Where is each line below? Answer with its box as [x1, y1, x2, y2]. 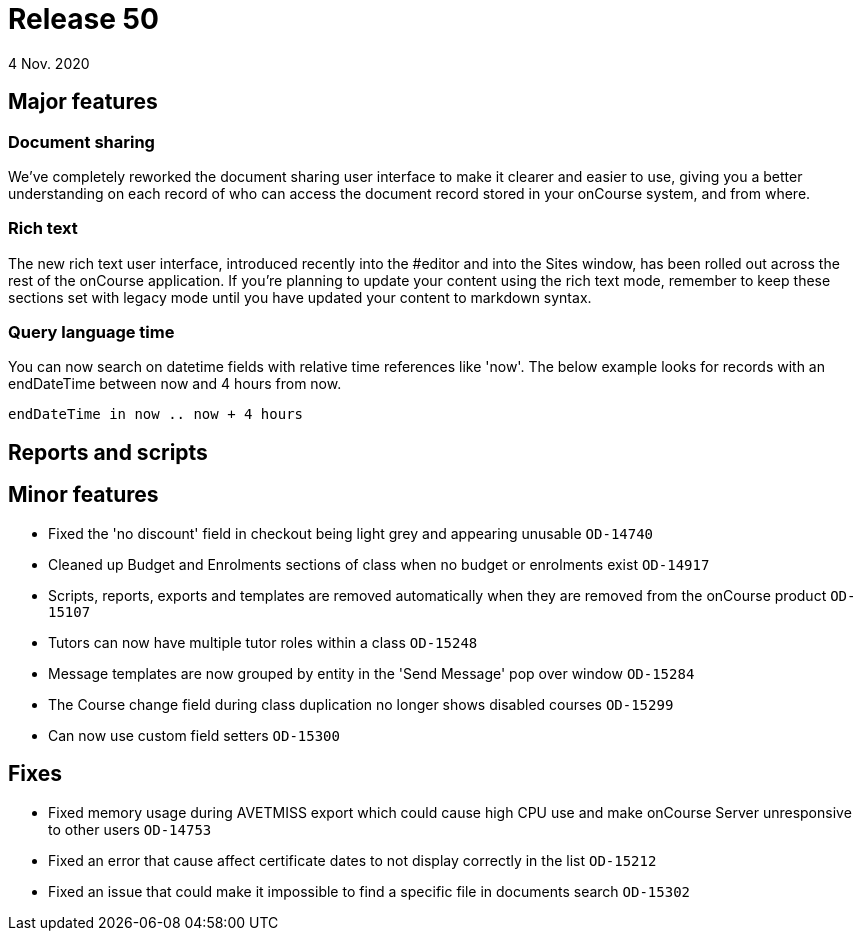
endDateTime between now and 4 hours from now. [8, 375, 342, 393]
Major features [8, 89, 158, 115]
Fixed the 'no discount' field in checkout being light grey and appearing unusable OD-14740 [48, 524, 654, 542]
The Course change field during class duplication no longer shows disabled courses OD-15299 [48, 695, 674, 713]
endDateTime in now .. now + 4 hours [8, 406, 304, 423]
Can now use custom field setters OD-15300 [48, 726, 340, 744]
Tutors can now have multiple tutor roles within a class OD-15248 [48, 633, 478, 651]
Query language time [8, 322, 175, 343]
